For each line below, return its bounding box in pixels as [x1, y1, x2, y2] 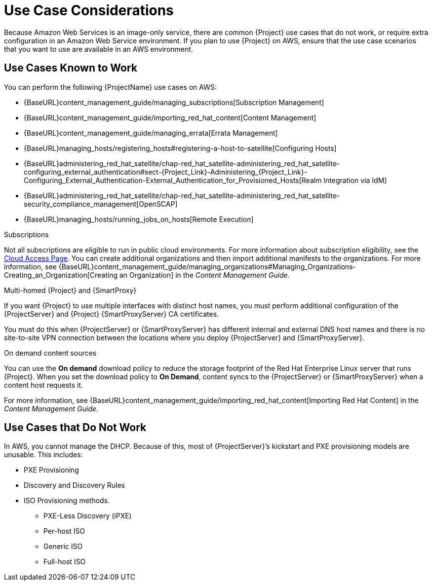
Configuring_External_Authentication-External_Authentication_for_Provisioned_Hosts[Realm [24, 176, 322, 184]
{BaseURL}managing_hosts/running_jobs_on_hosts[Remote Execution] [24, 215, 254, 223]
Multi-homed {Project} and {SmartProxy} [4, 286, 137, 294]
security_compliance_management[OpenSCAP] [24, 199, 178, 208]
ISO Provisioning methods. [24, 496, 110, 505]
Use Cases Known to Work [4, 62, 138, 74]
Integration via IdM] [323, 176, 387, 184]
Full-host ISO [43, 557, 86, 566]
